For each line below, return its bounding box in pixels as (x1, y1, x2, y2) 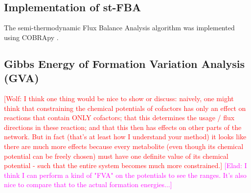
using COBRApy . (4, 32, 59, 42)
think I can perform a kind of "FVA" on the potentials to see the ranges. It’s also (4, 170, 247, 180)
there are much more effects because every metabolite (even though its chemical (4, 141, 244, 151)
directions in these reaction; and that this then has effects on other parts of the (4, 122, 242, 132)
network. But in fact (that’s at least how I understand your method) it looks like (4, 131, 247, 142)
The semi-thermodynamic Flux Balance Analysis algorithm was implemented (4, 22, 235, 33)
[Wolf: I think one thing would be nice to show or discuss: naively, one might (4, 93, 234, 103)
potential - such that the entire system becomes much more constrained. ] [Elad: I (4, 160, 247, 171)
